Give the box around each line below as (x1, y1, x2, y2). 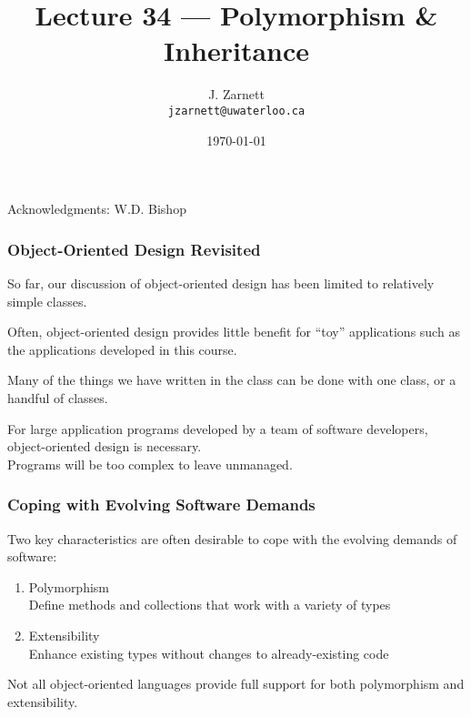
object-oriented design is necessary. (7, 437, 202, 456)
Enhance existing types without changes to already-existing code (28, 643, 389, 662)
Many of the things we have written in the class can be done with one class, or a (7, 370, 456, 389)
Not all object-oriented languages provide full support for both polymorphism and (7, 674, 465, 693)
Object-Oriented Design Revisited (7, 237, 261, 260)
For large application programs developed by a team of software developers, (7, 419, 428, 438)
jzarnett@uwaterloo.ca (167, 104, 306, 117)
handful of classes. (7, 388, 108, 407)
